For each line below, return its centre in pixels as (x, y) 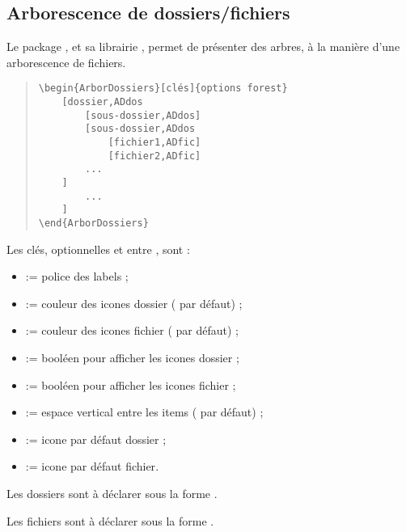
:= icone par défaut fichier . (92, 466)
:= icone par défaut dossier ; (96, 439)
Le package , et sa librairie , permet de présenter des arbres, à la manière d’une (203, 46)
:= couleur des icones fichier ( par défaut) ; (132, 330)
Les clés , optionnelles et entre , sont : (98, 249)
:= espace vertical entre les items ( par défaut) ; (144, 412)
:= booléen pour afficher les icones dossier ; (132, 357)
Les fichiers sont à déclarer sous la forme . (110, 520)
